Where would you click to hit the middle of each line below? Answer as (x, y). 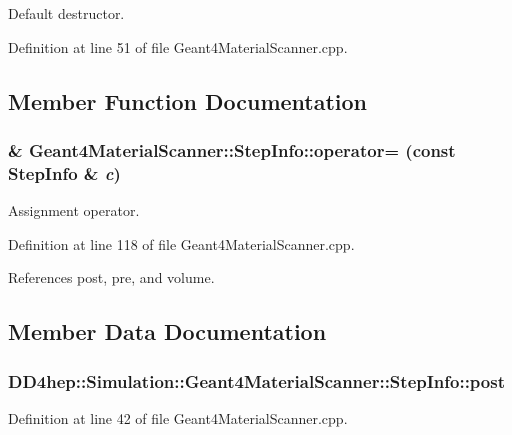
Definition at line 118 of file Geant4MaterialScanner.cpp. (181, 243)
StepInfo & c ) (64, 172)
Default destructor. (66, 13)
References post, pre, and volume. (111, 277)
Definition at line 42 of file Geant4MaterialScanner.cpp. (178, 417)
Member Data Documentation (167, 331)
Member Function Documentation (188, 100)
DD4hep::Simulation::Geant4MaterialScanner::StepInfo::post (256, 380)
